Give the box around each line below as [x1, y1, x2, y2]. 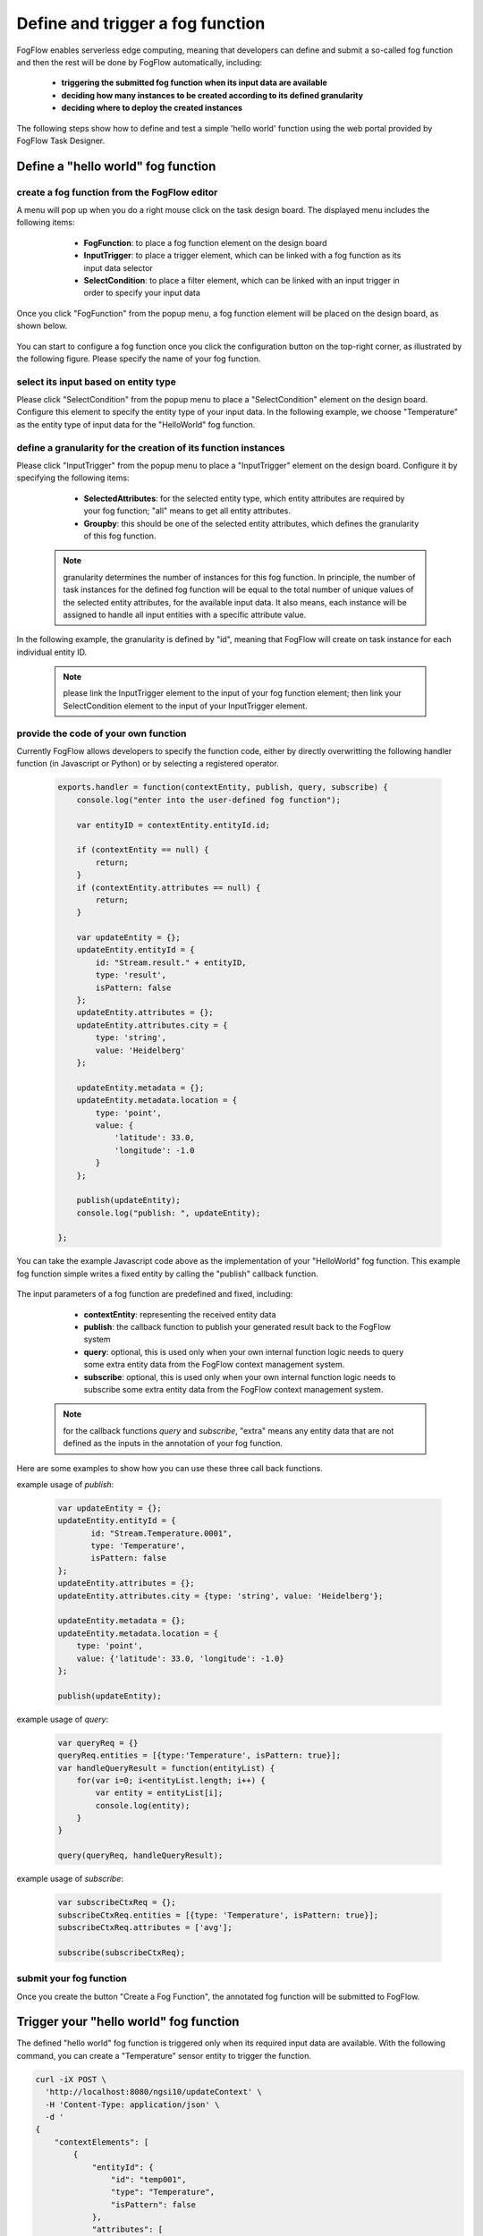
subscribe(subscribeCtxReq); [57, 1947, 186, 1958]
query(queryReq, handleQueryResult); [57, 1851, 224, 1860]
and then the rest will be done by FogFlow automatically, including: [16, 56, 263, 67]
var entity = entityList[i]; [95, 1788, 224, 1798]
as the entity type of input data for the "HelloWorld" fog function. [16, 419, 256, 429]
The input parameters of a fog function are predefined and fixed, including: [16, 1289, 293, 1300]
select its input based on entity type [16, 376, 176, 388]
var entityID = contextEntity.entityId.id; [76, 819, 270, 830]
